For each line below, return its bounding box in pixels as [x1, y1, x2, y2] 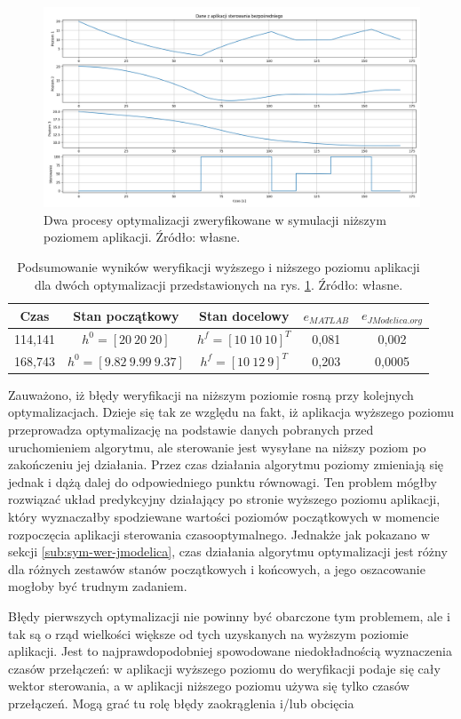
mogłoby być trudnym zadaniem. [8, 577, 187, 595]
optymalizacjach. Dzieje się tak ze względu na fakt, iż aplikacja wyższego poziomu [8, 403, 454, 421]
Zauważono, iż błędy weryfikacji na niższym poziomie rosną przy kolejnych [8, 385, 414, 403]
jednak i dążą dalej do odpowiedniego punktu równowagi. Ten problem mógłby [8, 472, 437, 491]
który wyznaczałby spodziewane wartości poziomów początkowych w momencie [8, 507, 440, 526]
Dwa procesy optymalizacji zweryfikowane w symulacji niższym [44, 210, 386, 228]
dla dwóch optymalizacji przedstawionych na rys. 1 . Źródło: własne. [34, 275, 403, 293]
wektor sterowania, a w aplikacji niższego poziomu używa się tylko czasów [8, 676, 409, 695]
